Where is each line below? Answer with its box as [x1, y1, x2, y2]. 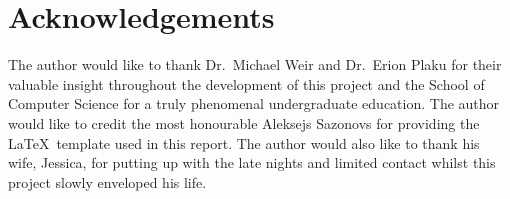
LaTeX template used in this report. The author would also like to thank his [8, 132, 480, 153]
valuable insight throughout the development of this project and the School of [8, 73, 485, 94]
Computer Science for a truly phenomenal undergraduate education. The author [8, 93, 500, 114]
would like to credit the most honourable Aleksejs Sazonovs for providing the [8, 112, 480, 133]
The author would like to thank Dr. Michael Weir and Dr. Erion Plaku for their [8, 54, 502, 75]
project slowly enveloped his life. [8, 171, 207, 192]
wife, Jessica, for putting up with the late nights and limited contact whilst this [8, 152, 496, 173]
